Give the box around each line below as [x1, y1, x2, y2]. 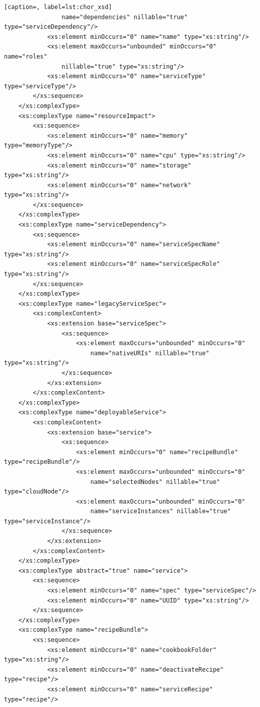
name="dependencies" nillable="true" [61, 13, 188, 21]
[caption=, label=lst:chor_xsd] [4, 4, 112, 11]
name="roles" [4, 52, 47, 60]
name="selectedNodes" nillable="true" [90, 478, 220, 485]
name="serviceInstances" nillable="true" [90, 508, 231, 515]
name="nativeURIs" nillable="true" [90, 349, 210, 357]
